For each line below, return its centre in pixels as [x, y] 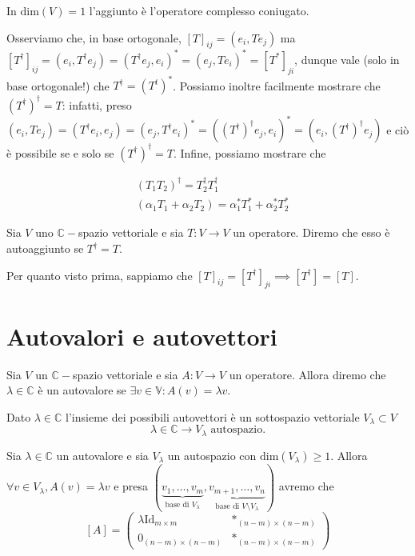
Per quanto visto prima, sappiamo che [100, 275]
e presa [131, 486]
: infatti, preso [97, 104]
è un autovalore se [82, 390]
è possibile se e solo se [60, 152]
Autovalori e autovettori [142, 336]
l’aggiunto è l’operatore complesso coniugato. [199, 10]
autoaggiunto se [45, 248]
